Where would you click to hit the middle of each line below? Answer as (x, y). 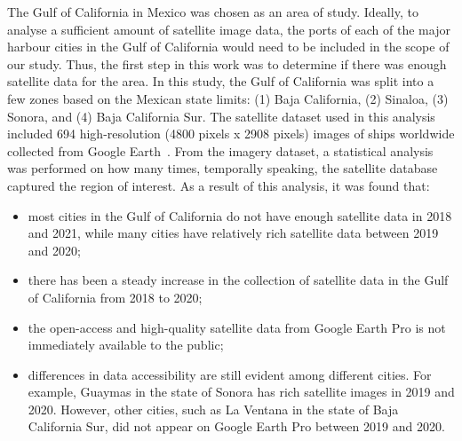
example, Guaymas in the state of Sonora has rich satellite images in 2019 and (241, 392)
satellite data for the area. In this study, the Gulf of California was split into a (221, 81)
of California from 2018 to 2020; (115, 297)
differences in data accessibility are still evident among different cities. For (230, 374)
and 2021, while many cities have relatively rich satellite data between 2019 (233, 233)
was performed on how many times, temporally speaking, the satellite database (223, 168)
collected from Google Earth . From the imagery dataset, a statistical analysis (220, 150)
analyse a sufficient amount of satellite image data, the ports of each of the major (229, 29)
